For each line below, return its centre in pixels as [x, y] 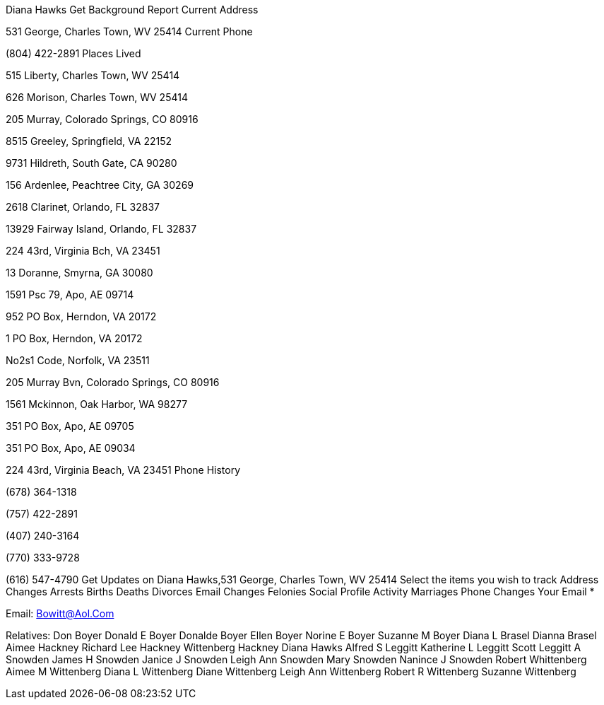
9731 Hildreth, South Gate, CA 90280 [91, 163]
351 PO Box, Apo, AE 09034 [71, 448]
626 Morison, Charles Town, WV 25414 [97, 97]
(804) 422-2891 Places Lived [73, 53]
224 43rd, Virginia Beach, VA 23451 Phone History [123, 470]
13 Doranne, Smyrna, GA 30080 [79, 273]
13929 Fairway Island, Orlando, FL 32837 [101, 229]
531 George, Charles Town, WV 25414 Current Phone [129, 31]
